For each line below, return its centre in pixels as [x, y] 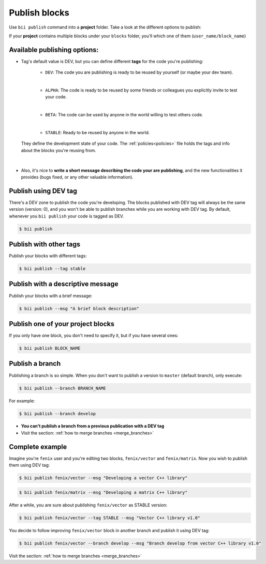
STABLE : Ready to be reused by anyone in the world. [97, 132]
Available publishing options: [54, 50]
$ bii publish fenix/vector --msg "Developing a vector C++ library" [103, 478]
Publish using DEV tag [43, 191]
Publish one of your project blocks [62, 324]
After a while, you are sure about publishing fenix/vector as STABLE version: [88, 505]
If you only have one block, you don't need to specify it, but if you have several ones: [94, 336]
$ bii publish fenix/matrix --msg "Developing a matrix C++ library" [103, 492]
